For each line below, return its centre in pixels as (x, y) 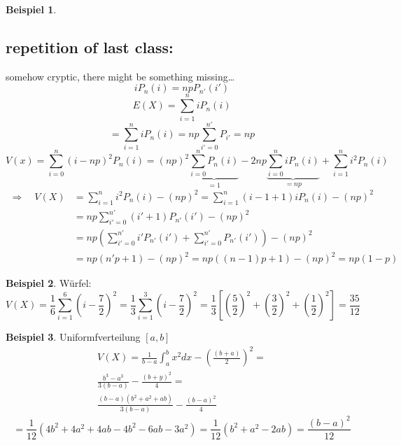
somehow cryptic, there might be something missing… (120, 76)
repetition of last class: (90, 47)
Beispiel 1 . (31, 9)
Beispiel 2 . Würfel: (49, 283)
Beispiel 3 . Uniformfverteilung (73, 337)
